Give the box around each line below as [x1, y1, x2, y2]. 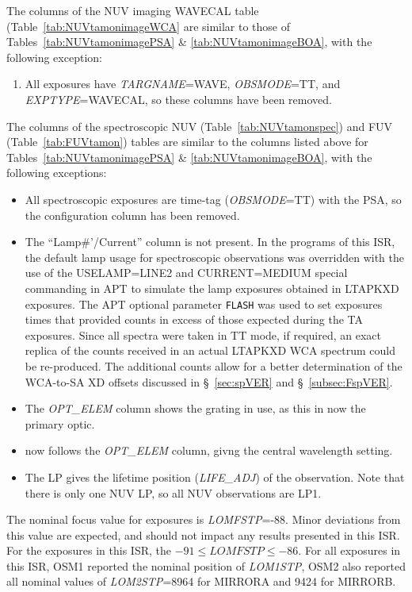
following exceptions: [6, 164, 107, 181]
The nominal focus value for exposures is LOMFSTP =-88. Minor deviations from [6, 511, 401, 528]
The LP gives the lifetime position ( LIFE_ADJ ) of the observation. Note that [25, 468, 405, 485]
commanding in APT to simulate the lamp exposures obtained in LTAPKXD [25, 279, 399, 296]
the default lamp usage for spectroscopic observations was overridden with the [25, 248, 404, 265]
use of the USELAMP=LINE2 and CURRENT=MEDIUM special [25, 264, 348, 281]
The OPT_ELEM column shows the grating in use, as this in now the [25, 400, 366, 417]
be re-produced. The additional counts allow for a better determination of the [25, 357, 402, 374]
